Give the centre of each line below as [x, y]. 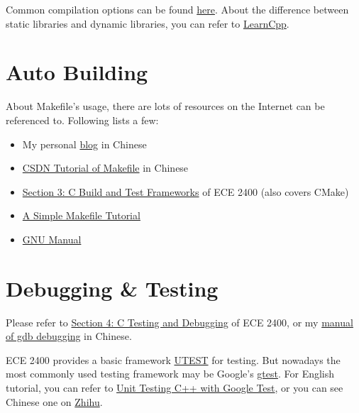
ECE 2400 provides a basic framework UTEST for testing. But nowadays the [173, 359]
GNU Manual [52, 239]
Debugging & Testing [112, 288]
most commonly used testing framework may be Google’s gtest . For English [170, 374]
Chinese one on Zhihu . [54, 401]
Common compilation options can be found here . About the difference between [177, 9]
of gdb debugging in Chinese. [69, 336]
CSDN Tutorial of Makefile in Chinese [105, 168]
